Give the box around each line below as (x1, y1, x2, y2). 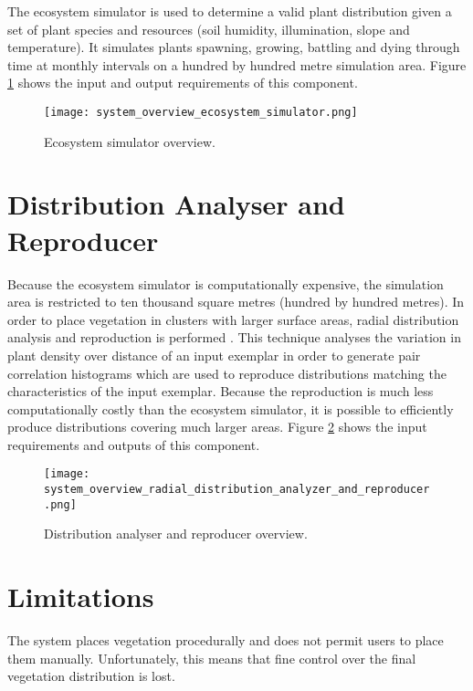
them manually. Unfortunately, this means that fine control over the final (7, 648, 416, 667)
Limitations (7, 578, 154, 615)
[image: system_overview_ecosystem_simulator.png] (44, 105, 358, 119)
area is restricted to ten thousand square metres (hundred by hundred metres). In (7, 292, 465, 311)
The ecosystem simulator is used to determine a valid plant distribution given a (7, 2, 452, 20)
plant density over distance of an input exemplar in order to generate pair (7, 345, 421, 364)
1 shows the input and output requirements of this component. (7, 73, 358, 92)
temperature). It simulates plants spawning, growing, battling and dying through (7, 37, 460, 57)
